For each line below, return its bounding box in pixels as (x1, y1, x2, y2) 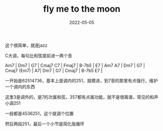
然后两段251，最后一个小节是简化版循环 (5, 121, 85, 127)
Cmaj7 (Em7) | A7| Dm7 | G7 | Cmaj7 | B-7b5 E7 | (5, 67, 103, 74)
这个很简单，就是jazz (5, 42, 48, 48)
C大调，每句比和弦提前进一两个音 (5, 53, 72, 58)
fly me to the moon (43, 3, 121, 15)
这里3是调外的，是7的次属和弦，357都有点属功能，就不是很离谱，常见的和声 (5, 94, 159, 100)
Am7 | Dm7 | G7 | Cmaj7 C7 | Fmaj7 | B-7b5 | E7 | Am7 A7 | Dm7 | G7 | (5, 62, 145, 68)
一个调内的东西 (5, 84, 35, 90)
